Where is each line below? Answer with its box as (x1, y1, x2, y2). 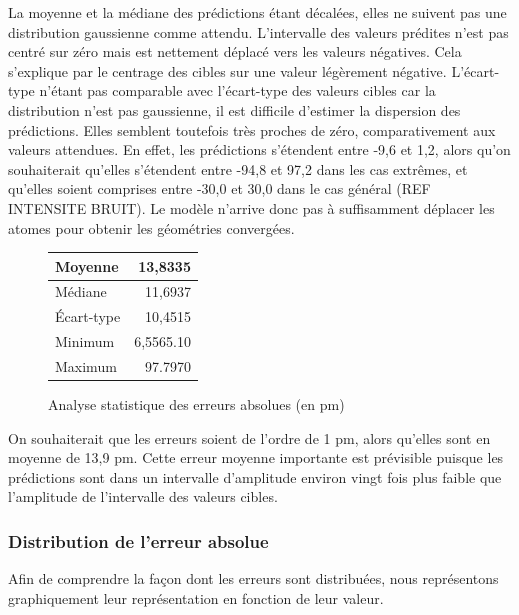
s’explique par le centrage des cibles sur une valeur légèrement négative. (8, 60, 447, 81)
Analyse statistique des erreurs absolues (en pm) (48, 394, 345, 415)
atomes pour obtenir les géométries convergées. (8, 217, 295, 238)
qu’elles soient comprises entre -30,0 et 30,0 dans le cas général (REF (8, 178, 431, 199)
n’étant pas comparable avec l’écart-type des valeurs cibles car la (39, 80, 436, 101)
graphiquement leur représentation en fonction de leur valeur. (8, 587, 384, 608)
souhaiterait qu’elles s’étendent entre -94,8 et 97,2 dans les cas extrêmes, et (8, 158, 468, 179)
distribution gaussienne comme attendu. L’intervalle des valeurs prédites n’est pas (8, 21, 509, 42)
